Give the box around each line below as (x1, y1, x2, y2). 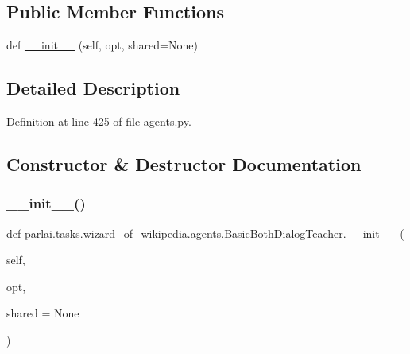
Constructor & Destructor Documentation (6, 151, 362, 176)
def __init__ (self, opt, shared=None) (6, 37, 198, 53)
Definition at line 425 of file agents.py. (6, 113, 191, 129)
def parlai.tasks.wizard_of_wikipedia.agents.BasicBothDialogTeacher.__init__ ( (6, 224, 404, 241)
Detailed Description (6, 76, 180, 100)
